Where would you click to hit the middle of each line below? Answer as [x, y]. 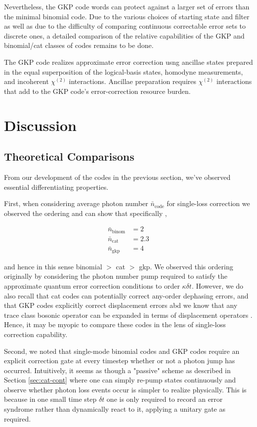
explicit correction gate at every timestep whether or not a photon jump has [120, 361]
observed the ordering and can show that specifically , [86, 213]
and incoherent [26, 81]
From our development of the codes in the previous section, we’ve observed [117, 177]
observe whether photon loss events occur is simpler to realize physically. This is [125, 389]
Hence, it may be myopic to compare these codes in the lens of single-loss [115, 324]
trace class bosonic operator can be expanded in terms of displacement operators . [128, 315]
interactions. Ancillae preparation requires [132, 81]
